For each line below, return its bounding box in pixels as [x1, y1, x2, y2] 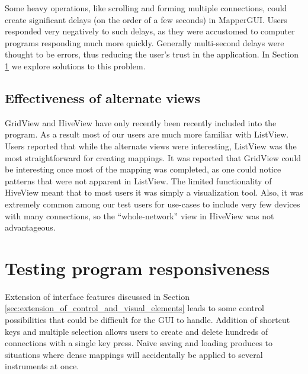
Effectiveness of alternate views [5, 88, 201, 107]
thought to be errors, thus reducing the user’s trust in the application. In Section [5, 48, 299, 60]
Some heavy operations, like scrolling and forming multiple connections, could [5, 2, 287, 14]
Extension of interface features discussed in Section [5, 290, 190, 302]
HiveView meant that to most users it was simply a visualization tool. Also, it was [5, 186, 303, 199]
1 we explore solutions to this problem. [5, 59, 146, 72]
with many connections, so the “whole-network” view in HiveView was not [5, 209, 274, 222]
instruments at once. [5, 360, 79, 372]
